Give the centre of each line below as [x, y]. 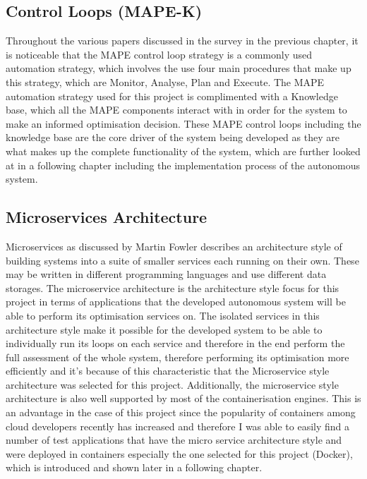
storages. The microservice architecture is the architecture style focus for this [173, 287]
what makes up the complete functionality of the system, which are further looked [183, 151]
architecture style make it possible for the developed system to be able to [164, 329]
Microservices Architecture [107, 217]
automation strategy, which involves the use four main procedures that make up [179, 68]
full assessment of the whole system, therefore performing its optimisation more [178, 357]
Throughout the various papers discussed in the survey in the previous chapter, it [182, 41]
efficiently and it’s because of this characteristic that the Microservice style [168, 371]
